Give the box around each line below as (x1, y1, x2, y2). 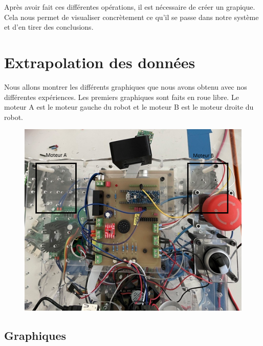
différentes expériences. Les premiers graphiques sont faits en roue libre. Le (4, 91, 239, 102)
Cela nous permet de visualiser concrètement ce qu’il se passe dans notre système (4, 11, 259, 22)
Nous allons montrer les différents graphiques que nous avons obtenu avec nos (4, 81, 247, 92)
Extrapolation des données (4, 51, 195, 72)
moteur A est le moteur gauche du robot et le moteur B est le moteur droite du (4, 101, 254, 112)
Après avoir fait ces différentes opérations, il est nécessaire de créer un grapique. (4, 2, 255, 12)
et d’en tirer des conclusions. (4, 22, 94, 32)
